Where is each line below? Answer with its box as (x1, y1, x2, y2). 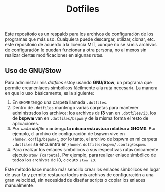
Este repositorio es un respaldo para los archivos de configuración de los (5, 31, 154, 37)
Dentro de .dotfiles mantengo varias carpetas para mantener (12, 105, 139, 110)
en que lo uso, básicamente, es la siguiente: (5, 90, 95, 96)
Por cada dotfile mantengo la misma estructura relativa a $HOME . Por (12, 126, 156, 131)
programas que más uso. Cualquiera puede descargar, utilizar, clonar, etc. (5, 36, 155, 42)
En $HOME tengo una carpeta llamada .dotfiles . (12, 99, 108, 105)
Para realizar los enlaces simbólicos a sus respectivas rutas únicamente (12, 147, 159, 152)
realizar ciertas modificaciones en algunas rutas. (5, 52, 104, 58)
